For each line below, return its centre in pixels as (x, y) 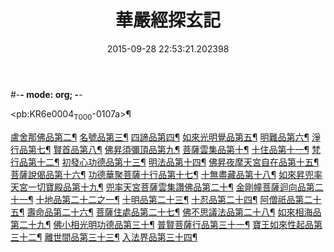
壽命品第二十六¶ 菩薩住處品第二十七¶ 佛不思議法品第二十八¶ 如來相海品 (174, 212)
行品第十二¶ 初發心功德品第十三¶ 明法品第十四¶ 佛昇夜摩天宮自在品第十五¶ (165, 162)
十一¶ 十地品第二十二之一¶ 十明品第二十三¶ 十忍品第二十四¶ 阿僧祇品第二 (161, 199)
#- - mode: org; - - (46, 94)
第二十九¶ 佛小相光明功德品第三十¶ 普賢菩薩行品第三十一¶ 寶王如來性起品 (162, 224)
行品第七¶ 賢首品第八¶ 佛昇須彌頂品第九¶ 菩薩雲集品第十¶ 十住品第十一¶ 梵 (165, 149)
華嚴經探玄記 (167, 20)
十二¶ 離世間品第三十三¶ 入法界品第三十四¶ (108, 237)
